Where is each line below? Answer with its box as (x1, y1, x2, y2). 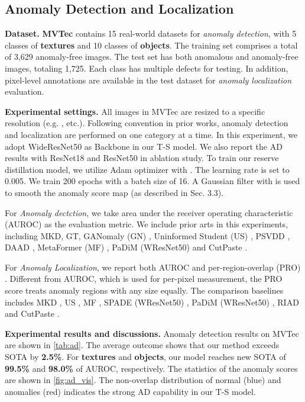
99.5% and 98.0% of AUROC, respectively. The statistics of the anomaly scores (5, 362, 298, 374)
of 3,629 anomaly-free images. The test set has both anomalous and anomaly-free (5, 50, 298, 63)
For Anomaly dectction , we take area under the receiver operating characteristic (5, 206, 293, 218)
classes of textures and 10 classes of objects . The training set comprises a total (5, 38, 298, 51)
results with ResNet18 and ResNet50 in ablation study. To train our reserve (5, 152, 279, 164)
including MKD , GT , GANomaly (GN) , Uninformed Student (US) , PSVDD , (5, 229, 290, 242)
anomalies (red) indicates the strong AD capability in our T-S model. (5, 385, 256, 397)
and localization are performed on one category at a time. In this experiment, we (5, 128, 298, 140)
